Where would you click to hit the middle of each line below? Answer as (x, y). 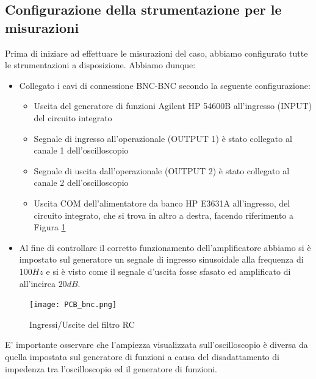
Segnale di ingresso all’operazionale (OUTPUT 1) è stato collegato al (163, 138)
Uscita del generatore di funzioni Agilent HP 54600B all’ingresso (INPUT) (173, 106)
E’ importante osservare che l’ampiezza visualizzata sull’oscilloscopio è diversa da (156, 345)
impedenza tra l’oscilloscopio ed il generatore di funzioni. (111, 368)
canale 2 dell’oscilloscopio (81, 182)
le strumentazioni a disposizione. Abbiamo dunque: (100, 65)
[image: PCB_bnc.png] (73, 305)
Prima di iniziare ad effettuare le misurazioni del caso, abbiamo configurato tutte (156, 53)
